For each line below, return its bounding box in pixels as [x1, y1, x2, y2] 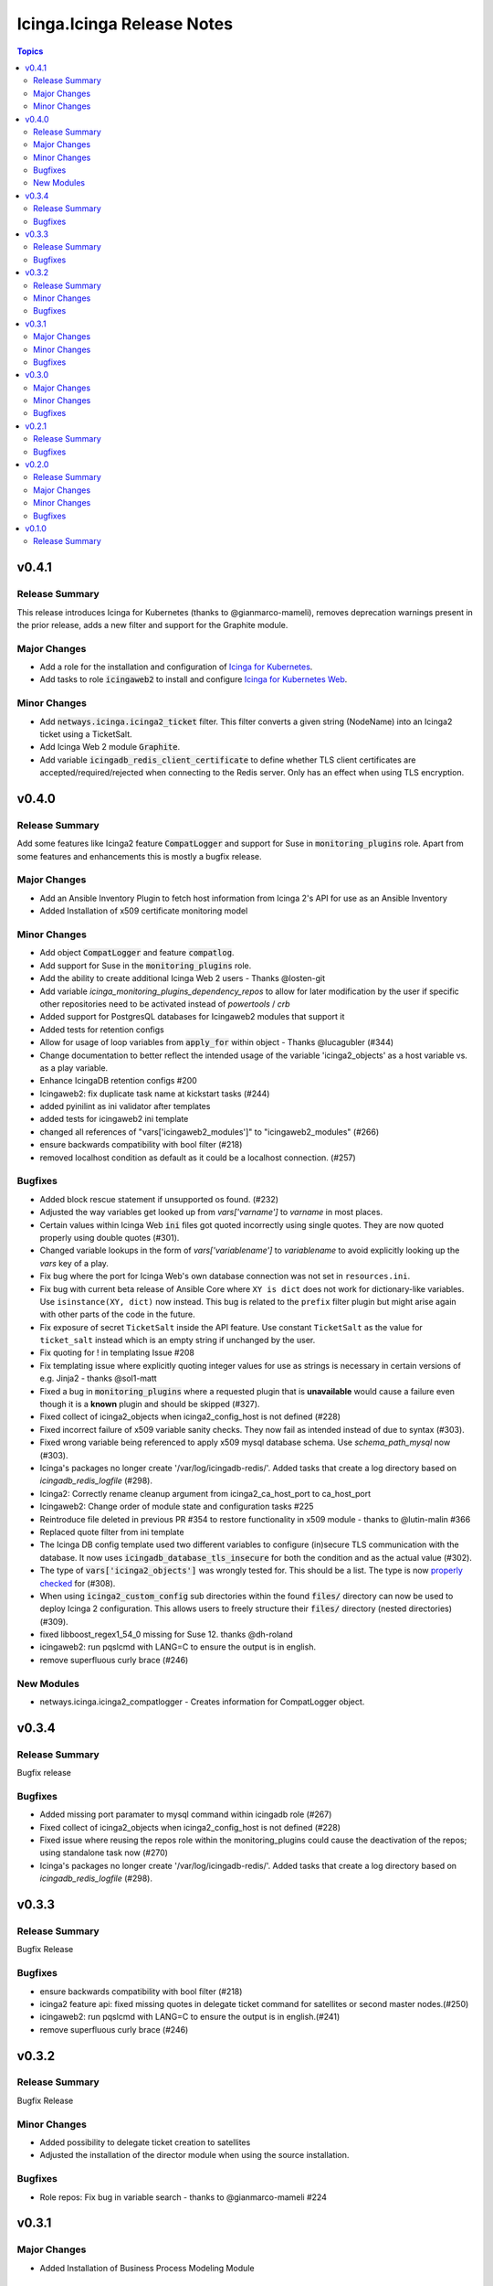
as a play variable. [39, 1062, 109, 1074]
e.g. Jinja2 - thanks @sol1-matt [39, 1373, 157, 1384]
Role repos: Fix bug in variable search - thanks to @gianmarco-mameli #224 [39, 2191, 328, 2203]
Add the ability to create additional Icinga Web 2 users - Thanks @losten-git [39, 973, 326, 984]
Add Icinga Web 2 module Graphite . [39, 742, 181, 753]
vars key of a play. [39, 1257, 110, 1268]
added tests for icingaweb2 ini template [39, 1114, 189, 1125]
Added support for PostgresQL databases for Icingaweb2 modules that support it [39, 1011, 345, 1022]
